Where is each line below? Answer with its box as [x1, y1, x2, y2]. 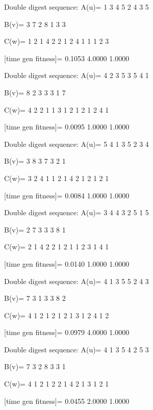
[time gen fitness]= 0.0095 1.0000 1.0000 [4, 121, 130, 132]
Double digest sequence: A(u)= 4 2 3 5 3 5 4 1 [4, 70, 149, 81]
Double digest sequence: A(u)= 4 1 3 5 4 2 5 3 [4, 344, 149, 354]
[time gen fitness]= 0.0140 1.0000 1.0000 [4, 258, 130, 269]
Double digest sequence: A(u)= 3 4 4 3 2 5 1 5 [4, 207, 149, 218]
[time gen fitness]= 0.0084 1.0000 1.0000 [4, 190, 130, 200]
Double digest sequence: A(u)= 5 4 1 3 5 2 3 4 [4, 138, 149, 149]
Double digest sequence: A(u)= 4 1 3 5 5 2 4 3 [4, 275, 149, 286]
